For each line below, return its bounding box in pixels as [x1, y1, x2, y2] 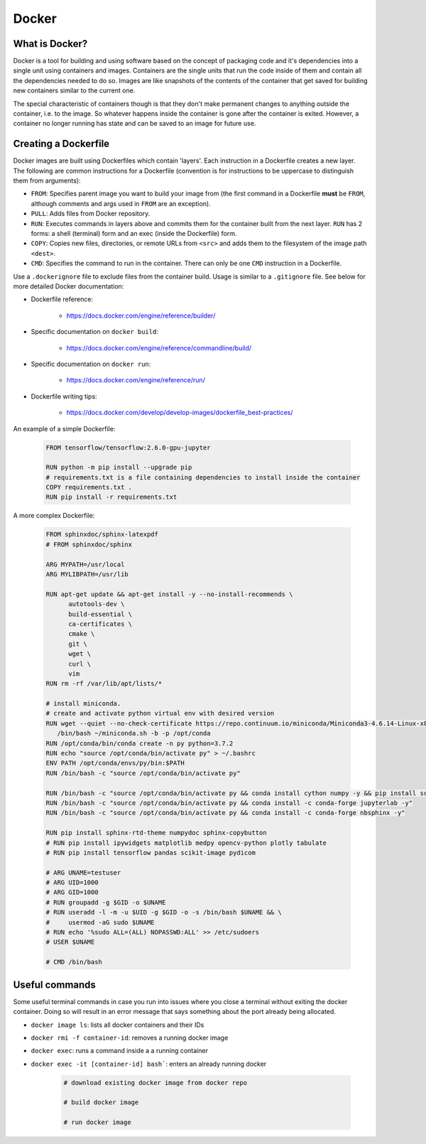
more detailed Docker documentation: [13, 282, 124, 291]
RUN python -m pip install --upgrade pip [45, 463, 192, 472]
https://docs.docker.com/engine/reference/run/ [66, 376, 206, 384]
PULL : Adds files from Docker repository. [31, 210, 151, 218]
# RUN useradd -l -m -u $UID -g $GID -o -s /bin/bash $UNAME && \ [45, 908, 282, 917]
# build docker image [63, 1099, 139, 1106]
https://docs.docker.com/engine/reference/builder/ [66, 311, 216, 320]
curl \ [68, 659, 92, 668]
